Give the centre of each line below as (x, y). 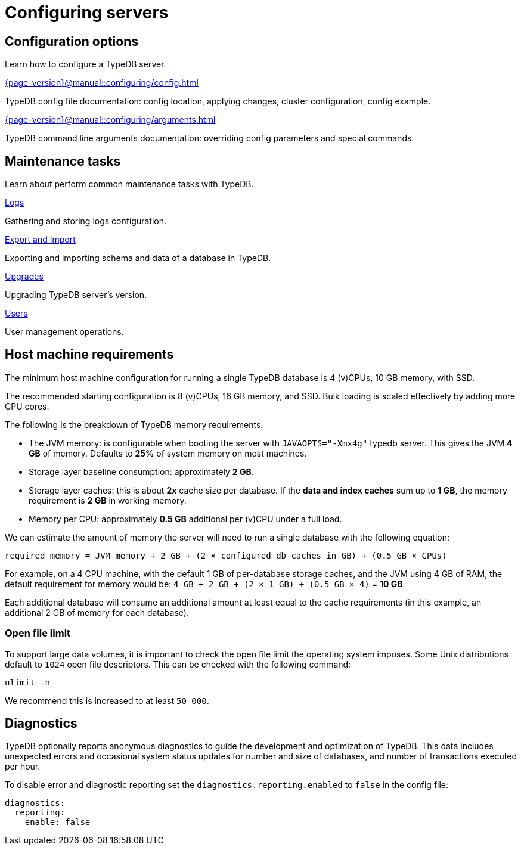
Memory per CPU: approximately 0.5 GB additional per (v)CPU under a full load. (185, 519)
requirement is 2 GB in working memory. (108, 500)
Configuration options (72, 41)
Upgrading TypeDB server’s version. (76, 295)
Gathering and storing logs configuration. (86, 221)
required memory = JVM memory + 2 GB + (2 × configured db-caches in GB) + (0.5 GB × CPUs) (226, 555)
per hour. (23, 767)
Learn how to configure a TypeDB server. (86, 64)
